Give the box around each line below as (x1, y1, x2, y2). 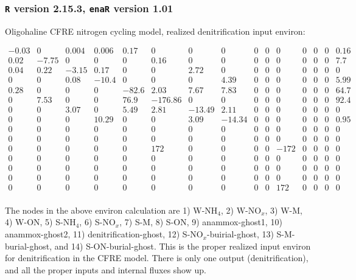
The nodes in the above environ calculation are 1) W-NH (5, 203, 218, 216)
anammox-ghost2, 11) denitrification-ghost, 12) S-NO (5, 228, 203, 240)
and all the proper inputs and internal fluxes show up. (5, 263, 206, 276)
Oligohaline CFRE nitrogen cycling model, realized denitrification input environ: (5, 24, 305, 37)
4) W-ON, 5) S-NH (5, 215, 76, 228)
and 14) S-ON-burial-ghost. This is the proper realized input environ (54, 239, 311, 252)
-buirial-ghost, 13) (207, 228, 274, 240)
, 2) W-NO (221, 203, 262, 216)
